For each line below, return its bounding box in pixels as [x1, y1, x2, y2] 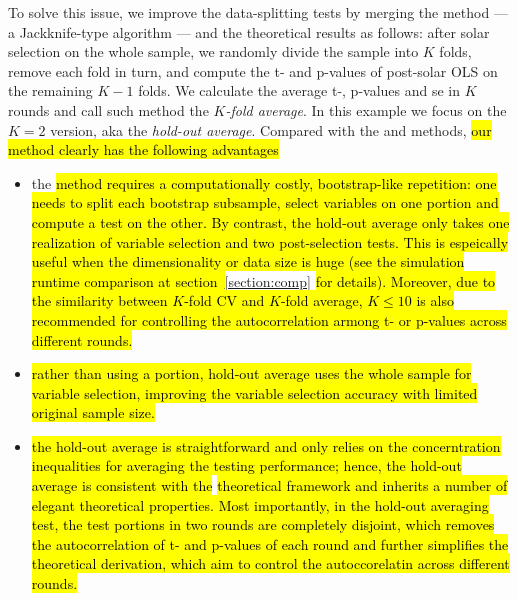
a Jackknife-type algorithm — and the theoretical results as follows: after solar [8, 21, 490, 42]
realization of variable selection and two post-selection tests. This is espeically [31, 231, 509, 252]
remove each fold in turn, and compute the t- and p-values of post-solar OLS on [8, 60, 498, 81]
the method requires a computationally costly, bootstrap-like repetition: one [31, 172, 497, 193]
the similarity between [31, 290, 168, 311]
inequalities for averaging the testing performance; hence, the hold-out [31, 455, 462, 476]
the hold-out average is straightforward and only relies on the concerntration [31, 435, 501, 456]
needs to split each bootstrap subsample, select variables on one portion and [31, 192, 499, 213]
